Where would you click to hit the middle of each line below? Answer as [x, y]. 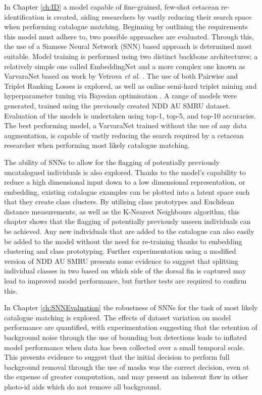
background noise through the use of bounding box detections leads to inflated [125, 337]
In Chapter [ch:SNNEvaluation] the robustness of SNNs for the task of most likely [131, 307]
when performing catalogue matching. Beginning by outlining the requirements [126, 26]
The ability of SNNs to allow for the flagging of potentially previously [112, 162]
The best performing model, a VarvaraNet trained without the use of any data [125, 125]
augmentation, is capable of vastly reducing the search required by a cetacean [124, 135]
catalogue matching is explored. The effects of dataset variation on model [118, 317]
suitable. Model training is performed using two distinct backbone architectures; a [131, 56]
